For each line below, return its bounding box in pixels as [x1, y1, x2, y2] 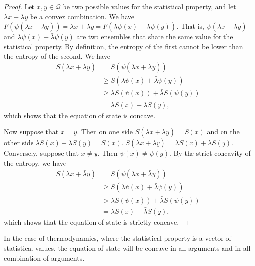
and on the [207, 126, 240, 137]
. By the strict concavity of [169, 148, 251, 158]
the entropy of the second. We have [4, 51, 110, 61]
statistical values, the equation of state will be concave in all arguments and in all [4, 243, 251, 253]
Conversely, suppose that [4, 148, 79, 158]
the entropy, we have [4, 157, 66, 168]
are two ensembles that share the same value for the [76, 31, 233, 42]
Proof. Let [4, 1, 34, 11]
